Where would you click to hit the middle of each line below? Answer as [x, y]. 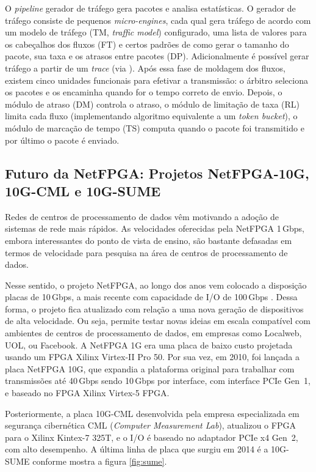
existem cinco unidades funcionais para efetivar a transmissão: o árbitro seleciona [156, 80]
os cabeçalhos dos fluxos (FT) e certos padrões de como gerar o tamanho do [147, 44]
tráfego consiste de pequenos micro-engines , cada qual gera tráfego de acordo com [158, 20]
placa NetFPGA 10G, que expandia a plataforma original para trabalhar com [150, 368]
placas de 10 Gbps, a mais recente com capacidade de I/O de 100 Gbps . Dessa [151, 297]
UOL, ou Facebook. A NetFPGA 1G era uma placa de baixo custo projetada [149, 345]
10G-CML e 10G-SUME [83, 190]
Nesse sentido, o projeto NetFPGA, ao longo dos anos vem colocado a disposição [156, 285]
